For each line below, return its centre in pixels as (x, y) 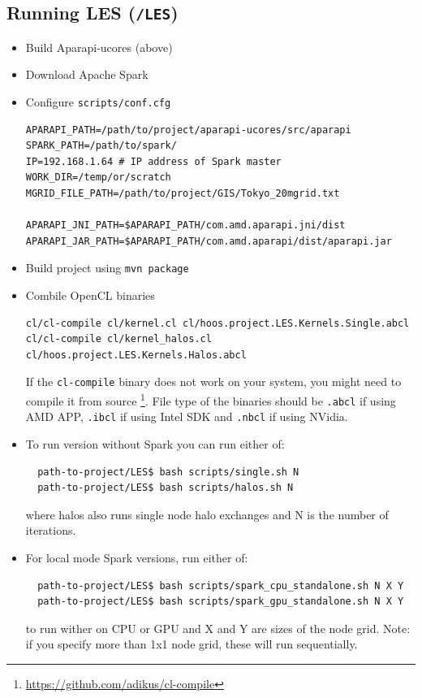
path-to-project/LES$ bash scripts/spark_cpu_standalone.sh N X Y (221, 585)
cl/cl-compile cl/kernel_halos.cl (118, 339)
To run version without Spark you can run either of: (155, 444)
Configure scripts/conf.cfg (98, 101)
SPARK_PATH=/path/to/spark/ (101, 146)
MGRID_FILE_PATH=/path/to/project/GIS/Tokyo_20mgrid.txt (183, 193)
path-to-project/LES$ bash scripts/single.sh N (168, 472)
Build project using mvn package (107, 268)
